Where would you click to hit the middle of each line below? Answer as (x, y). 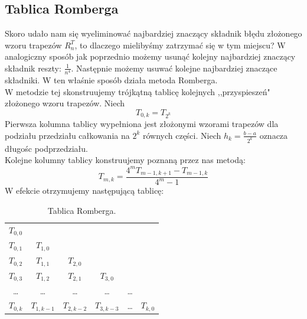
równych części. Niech (182, 135)
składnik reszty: (33, 68)
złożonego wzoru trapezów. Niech (65, 103)
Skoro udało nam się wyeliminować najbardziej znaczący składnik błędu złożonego (153, 33)
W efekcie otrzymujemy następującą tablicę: (84, 191)
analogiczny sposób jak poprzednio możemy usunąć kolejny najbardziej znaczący (150, 56)
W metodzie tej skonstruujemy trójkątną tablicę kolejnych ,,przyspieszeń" (138, 91)
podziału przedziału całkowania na (67, 135)
